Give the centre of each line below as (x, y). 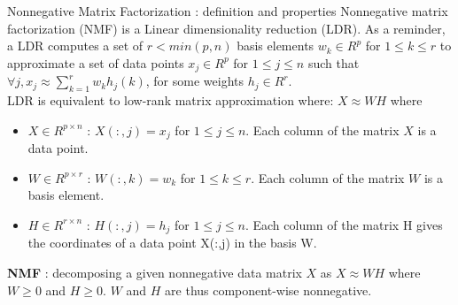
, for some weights (194, 81)
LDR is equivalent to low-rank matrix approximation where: (171, 100)
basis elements (276, 46)
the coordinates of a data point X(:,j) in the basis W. (172, 243)
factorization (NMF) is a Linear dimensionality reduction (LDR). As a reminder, (226, 28)
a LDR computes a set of (75, 46)
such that (334, 62)
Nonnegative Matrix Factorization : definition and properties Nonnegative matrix (228, 11)
